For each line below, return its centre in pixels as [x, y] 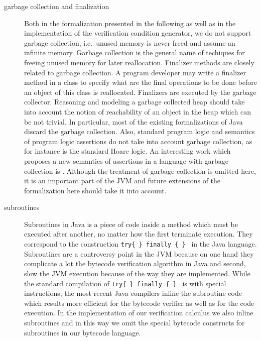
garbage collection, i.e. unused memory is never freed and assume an [130, 42]
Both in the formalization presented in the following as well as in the [130, 23]
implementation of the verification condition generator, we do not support [138, 33]
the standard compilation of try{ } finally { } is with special [125, 283]
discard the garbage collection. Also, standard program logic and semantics [140, 131]
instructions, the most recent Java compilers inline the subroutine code [133, 293]
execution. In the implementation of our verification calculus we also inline [139, 313]
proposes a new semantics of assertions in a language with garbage [126, 160]
